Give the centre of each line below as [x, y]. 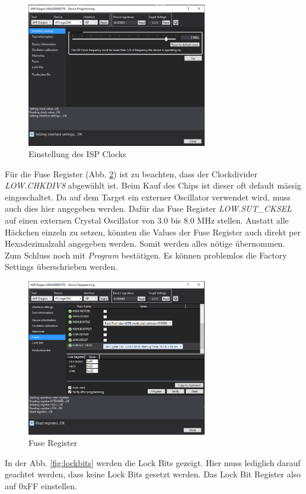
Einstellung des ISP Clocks [77, 154]
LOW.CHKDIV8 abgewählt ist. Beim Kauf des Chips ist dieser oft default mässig [153, 185]
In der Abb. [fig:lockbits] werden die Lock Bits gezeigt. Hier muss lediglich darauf [153, 462]
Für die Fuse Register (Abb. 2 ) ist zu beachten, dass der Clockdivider [131, 173]
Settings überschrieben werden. [61, 267]
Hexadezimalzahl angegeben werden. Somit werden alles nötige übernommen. [145, 243]
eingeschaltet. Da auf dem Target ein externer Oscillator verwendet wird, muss [148, 197]
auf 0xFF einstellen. [41, 486]
